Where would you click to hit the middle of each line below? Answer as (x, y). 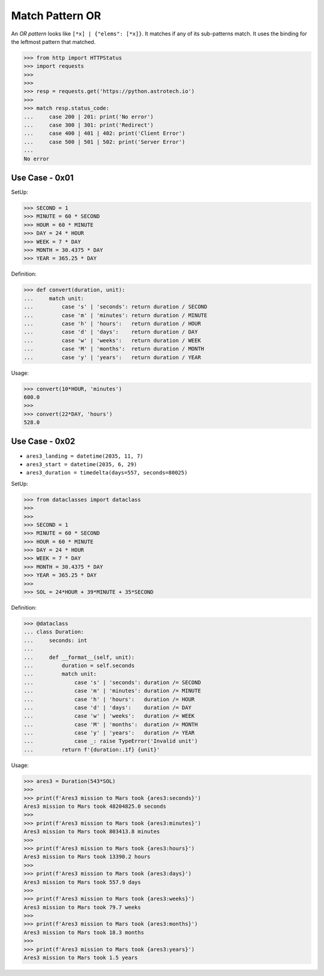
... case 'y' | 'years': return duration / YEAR (112, 357)
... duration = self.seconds (79, 665)
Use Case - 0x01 (42, 178)
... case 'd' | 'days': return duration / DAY (111, 332)
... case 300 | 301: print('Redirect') (89, 125)
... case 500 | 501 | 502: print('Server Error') (104, 142)
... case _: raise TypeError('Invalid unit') (111, 741)
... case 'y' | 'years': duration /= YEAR (109, 733)
